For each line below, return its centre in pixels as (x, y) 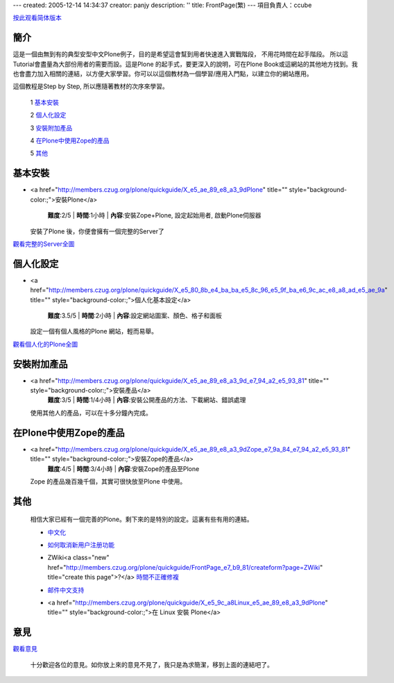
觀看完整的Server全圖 (44, 244)
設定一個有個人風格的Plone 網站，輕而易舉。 (94, 331)
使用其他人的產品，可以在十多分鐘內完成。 (91, 413)
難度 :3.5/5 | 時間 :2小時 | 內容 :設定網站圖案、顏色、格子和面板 (135, 315)
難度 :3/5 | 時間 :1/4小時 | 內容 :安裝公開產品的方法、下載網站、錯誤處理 (147, 400)
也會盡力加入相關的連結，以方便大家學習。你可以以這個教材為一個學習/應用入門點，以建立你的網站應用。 (163, 74)
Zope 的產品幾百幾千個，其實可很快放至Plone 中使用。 (108, 481)
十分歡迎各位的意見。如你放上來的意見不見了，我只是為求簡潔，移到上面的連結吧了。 (152, 664)
